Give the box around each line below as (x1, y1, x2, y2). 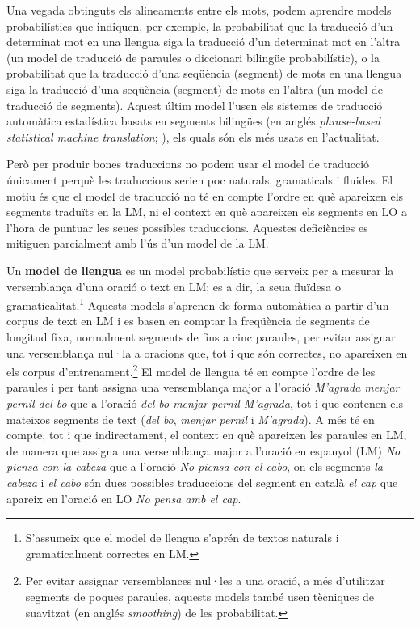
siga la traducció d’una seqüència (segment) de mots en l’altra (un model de (6, 80, 383, 97)
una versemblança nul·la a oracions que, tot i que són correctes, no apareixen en (6, 344, 408, 361)
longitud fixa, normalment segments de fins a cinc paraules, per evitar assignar (6, 328, 396, 345)
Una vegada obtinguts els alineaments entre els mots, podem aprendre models (6, 2, 392, 18)
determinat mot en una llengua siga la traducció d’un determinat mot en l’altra (6, 33, 401, 50)
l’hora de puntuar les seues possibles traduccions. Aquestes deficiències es (6, 218, 368, 235)
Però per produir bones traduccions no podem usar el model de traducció (6, 155, 370, 172)
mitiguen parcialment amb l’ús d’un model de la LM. (6, 235, 269, 252)
